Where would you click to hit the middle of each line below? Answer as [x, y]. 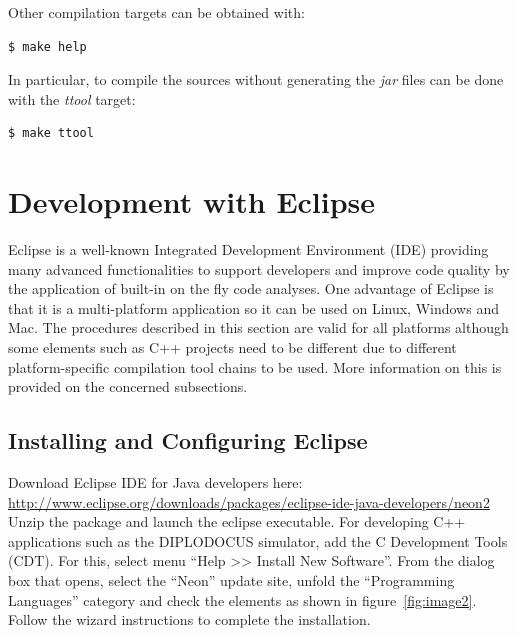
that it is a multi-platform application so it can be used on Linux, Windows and [253, 307]
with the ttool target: [72, 98]
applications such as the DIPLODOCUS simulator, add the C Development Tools [258, 540]
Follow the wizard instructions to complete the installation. [189, 619]
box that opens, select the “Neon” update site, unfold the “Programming [231, 580]
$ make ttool [51, 133]
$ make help [47, 46]
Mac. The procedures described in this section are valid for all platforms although [258, 327]
